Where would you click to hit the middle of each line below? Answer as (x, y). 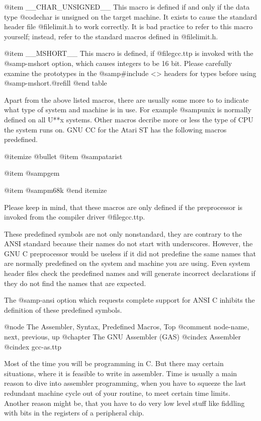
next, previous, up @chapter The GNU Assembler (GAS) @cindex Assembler (122, 337)
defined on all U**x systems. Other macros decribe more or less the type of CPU (129, 119)
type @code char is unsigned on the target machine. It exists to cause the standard (131, 16)
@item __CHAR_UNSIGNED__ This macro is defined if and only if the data (127, 7)
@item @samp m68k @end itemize (56, 190)
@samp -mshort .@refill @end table (56, 83)
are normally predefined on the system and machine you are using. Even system (127, 263)
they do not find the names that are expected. (75, 283)
